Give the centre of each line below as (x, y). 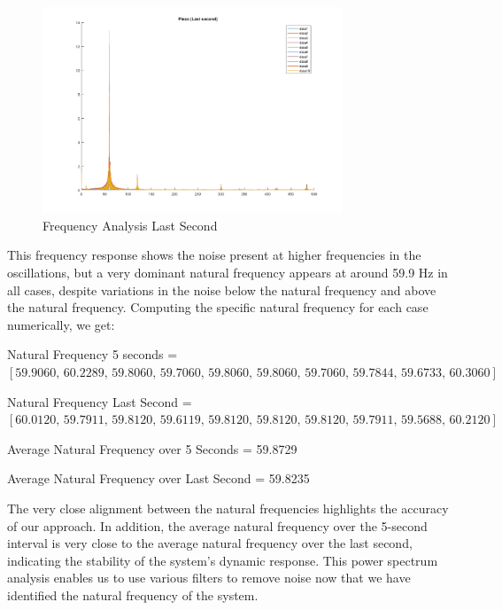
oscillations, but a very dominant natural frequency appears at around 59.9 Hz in (228, 272)
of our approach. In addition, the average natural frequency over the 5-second (217, 525)
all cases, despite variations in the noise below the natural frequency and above (222, 289)
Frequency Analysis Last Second (130, 225)
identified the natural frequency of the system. (133, 594)
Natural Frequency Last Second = (100, 401)
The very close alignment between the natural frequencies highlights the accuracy (228, 508)
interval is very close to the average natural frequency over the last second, (210, 543)
